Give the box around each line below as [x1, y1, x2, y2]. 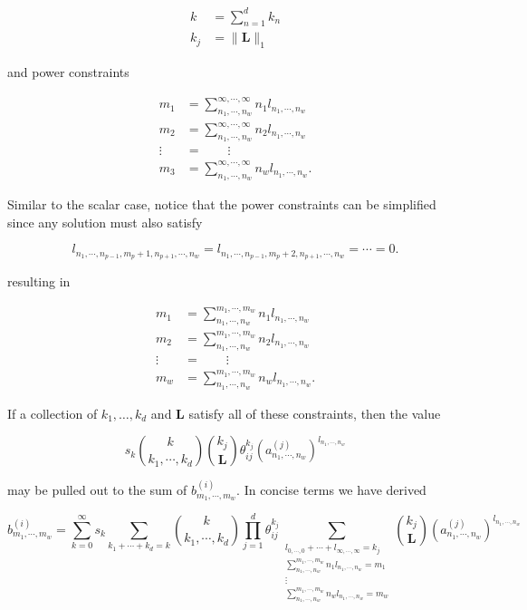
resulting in [7, 272, 71, 291]
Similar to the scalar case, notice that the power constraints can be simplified [7, 194, 436, 213]
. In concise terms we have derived [236, 480, 426, 499]
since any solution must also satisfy [7, 212, 203, 231]
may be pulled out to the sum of [7, 480, 187, 499]
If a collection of [7, 403, 98, 422]
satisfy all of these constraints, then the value [188, 403, 441, 422]
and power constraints [7, 63, 129, 82]
